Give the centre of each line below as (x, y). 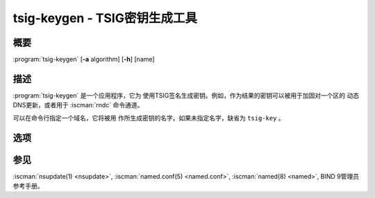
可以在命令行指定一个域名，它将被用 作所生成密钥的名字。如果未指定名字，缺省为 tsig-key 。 (149, 118)
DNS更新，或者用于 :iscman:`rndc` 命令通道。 (78, 105)
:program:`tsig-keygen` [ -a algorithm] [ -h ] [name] (84, 60)
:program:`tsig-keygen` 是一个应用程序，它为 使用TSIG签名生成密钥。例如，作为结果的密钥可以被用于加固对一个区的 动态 (186, 95)
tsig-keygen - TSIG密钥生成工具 (105, 18)
